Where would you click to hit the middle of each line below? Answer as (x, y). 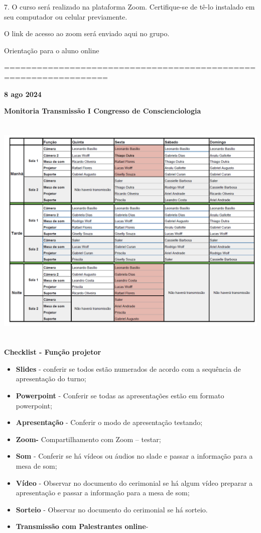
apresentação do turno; (51, 379)
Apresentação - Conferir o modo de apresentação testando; (109, 422)
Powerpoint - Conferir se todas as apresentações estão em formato (120, 395)
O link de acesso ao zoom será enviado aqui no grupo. (87, 33)
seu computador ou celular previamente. (66, 16)
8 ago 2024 (23, 94)
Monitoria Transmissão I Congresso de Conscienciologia (103, 111)
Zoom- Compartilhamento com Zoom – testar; (88, 439)
